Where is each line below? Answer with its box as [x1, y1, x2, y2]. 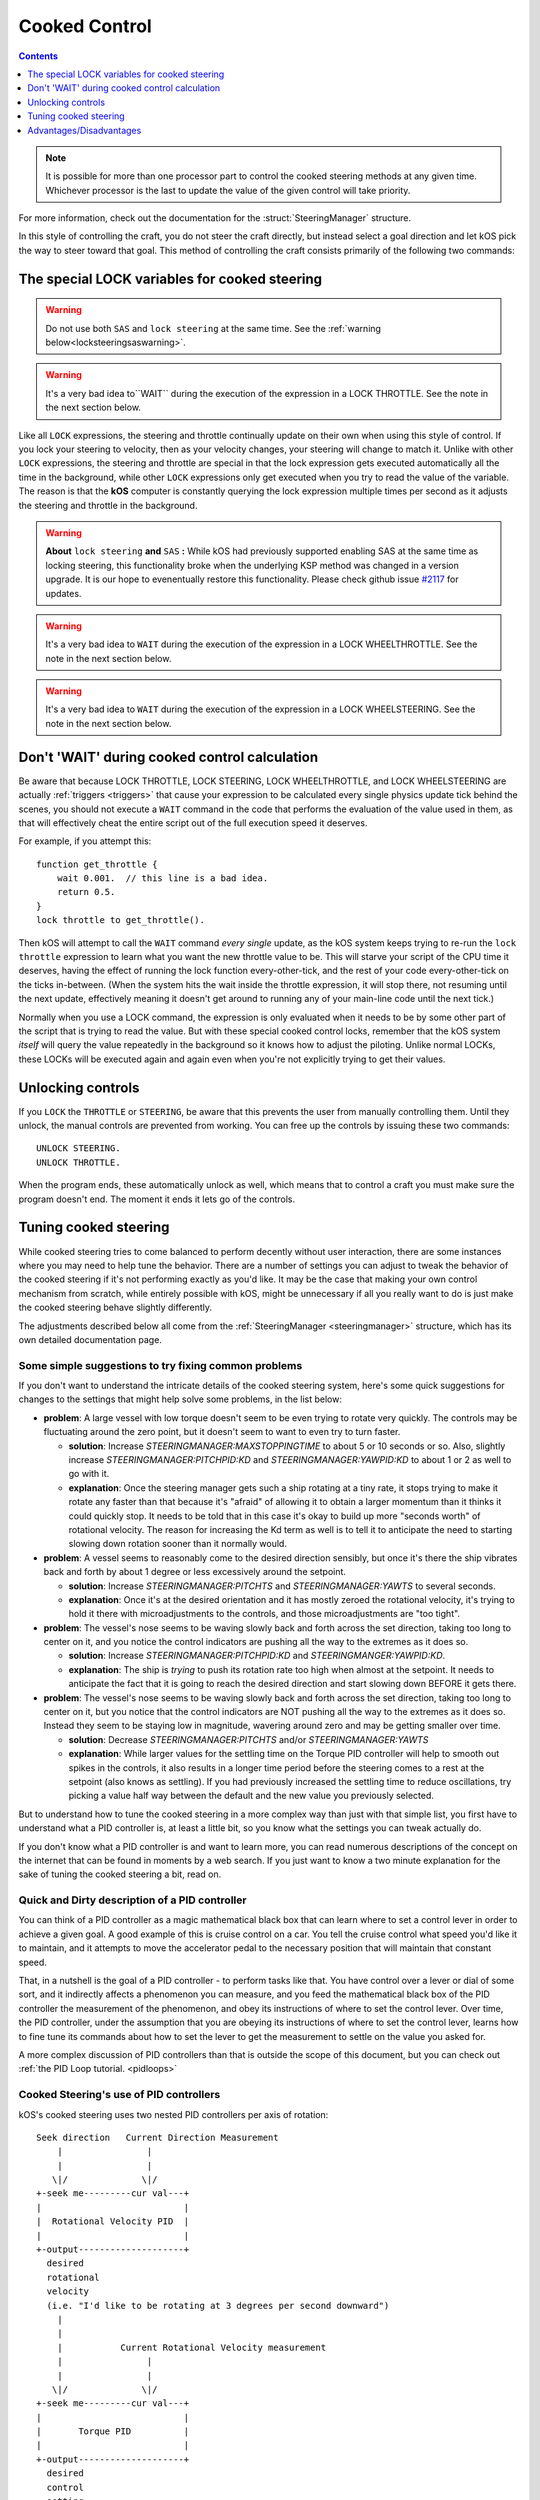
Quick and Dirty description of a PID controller [18, 1893, 247, 1907]
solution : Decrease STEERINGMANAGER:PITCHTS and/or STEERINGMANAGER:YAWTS [68, 1733, 429, 1745]
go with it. [68, 1468, 110, 1480]
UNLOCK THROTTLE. [36, 1156, 121, 1168]
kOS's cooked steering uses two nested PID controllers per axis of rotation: [18, 2108, 329, 2120]
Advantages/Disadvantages [27, 124, 142, 136]
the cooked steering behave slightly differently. [18, 1301, 213, 1314]
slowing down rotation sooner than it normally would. [68, 1538, 287, 1550]
